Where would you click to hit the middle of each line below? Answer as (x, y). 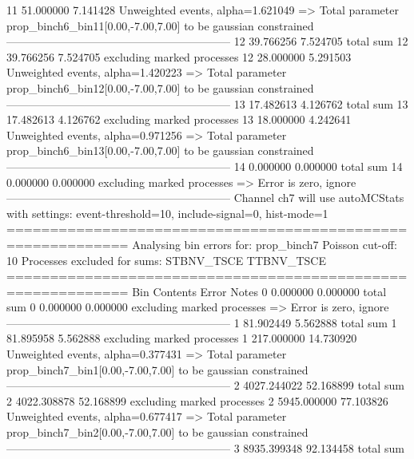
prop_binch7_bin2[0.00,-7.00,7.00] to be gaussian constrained (157, 432)
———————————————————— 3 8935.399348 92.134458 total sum (205, 447)
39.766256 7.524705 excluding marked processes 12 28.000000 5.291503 (179, 56)
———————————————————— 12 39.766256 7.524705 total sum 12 (207, 41)
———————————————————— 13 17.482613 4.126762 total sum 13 (207, 103)
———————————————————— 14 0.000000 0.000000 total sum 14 (205, 166)
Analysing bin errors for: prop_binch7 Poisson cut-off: (265, 244)
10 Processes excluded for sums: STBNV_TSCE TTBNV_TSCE (167, 260)
